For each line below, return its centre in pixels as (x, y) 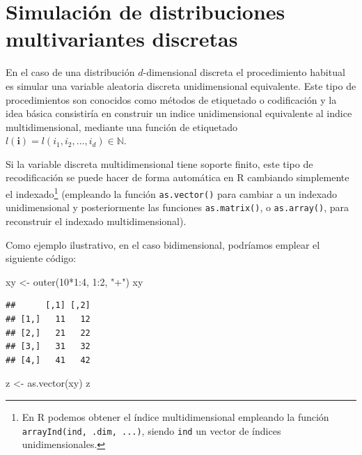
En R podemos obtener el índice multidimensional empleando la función (175, 416)
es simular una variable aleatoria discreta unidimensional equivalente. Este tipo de (181, 85)
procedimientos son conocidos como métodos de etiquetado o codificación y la (171, 99)
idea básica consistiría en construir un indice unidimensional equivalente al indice (179, 113)
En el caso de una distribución (70, 72)
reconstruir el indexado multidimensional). (96, 221)
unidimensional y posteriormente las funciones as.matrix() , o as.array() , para (178, 207)
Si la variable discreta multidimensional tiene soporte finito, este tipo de (159, 163)
